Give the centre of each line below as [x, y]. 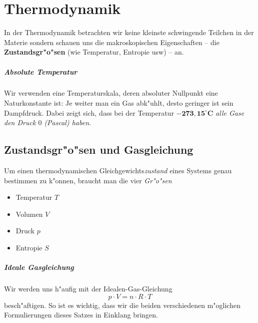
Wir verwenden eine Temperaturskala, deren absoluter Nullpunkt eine [111, 93]
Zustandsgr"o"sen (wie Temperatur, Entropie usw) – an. [94, 52]
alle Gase [230, 112]
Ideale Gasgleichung [39, 267]
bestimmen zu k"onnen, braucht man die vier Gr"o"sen [88, 180]
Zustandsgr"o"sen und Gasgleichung [99, 149]
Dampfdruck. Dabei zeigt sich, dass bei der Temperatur [89, 112]
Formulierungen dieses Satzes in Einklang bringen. [81, 315]
